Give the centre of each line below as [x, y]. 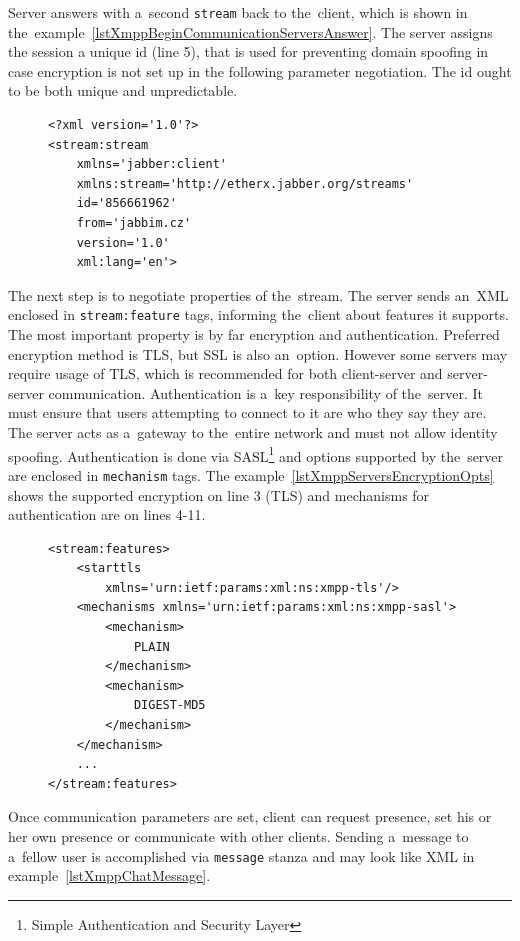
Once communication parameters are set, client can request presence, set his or [250, 816]
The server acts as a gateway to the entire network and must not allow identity [253, 432]
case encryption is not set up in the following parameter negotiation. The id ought [260, 70]
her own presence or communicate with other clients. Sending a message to [238, 836]
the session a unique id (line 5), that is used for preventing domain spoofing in [248, 51]
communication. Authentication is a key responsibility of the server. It [266, 392]
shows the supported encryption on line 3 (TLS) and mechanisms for [219, 494]
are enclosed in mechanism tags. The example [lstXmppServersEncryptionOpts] [251, 474]
